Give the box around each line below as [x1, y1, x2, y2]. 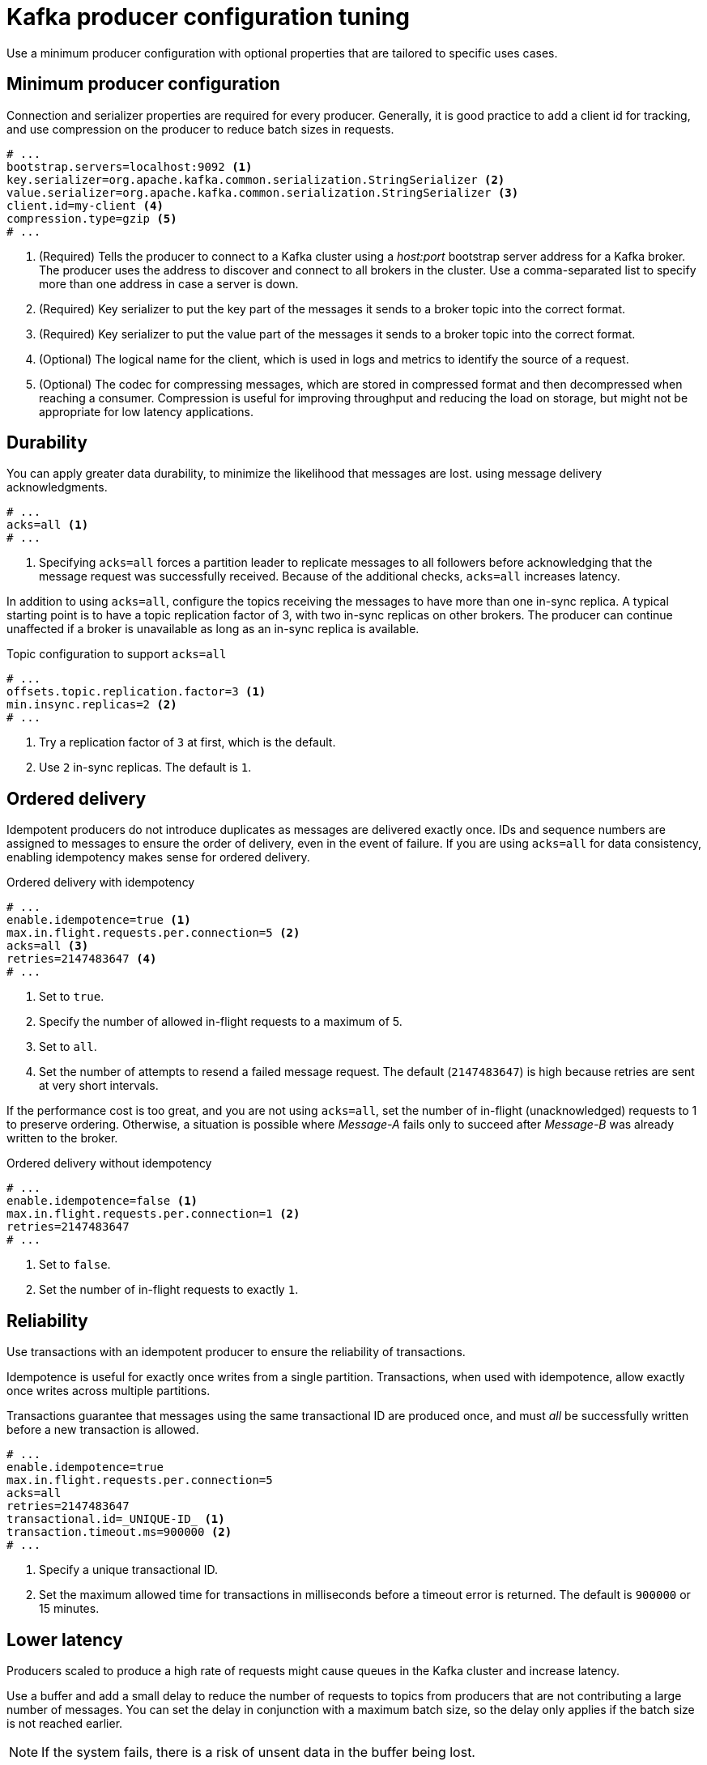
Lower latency [6, 1629, 123, 1650]
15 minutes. [39, 1601, 100, 1616]
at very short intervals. [39, 1078, 159, 1093]
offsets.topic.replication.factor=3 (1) [6, 685, 266, 699]
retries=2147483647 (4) [6, 952, 157, 966]
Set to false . [39, 1257, 111, 1272]
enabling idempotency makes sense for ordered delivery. [6, 850, 310, 865]
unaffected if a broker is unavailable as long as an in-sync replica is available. [6, 622, 420, 636]
